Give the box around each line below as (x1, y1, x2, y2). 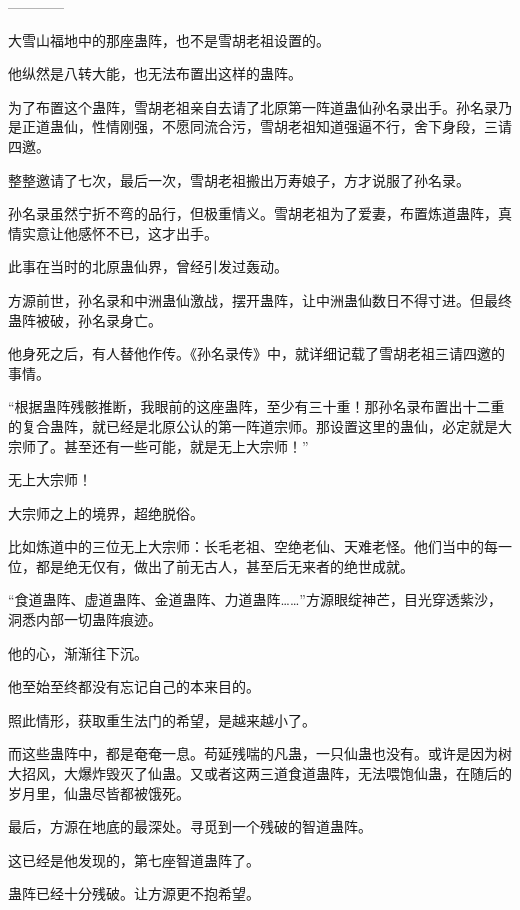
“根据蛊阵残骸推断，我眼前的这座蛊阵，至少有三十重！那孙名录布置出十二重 (8, 396, 505, 417)
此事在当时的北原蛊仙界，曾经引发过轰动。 (8, 256, 288, 277)
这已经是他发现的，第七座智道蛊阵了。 (8, 849, 260, 870)
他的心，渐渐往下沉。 (8, 642, 148, 663)
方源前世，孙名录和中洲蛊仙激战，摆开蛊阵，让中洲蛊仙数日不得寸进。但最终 (8, 289, 512, 310)
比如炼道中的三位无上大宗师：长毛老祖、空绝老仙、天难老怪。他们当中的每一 (8, 536, 512, 557)
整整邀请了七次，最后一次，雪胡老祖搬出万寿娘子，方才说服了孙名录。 (8, 169, 470, 190)
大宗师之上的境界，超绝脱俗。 (8, 502, 204, 523)
